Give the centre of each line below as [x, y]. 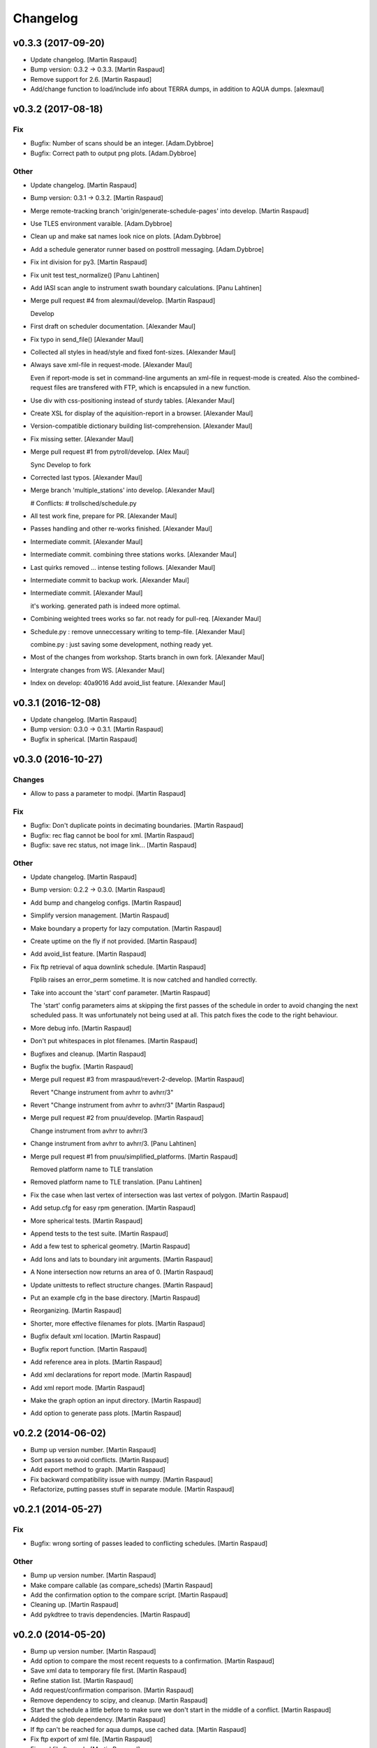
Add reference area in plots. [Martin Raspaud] [96, 1362]
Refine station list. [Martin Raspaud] [82, 1680]
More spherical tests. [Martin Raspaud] [87, 1221]
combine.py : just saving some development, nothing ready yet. [121, 644]
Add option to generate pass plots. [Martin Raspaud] [106, 1413]
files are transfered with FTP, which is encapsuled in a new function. [153, 387]
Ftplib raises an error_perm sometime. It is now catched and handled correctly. [144, 980]
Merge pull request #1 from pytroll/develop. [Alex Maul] [110, 452]
